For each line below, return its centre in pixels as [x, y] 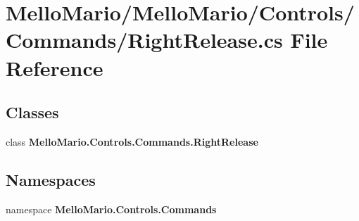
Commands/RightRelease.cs [144, 40]
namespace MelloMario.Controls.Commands [111, 209]
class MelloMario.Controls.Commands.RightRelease [132, 141]
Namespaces [51, 179]
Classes [32, 112]
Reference [55, 67]
